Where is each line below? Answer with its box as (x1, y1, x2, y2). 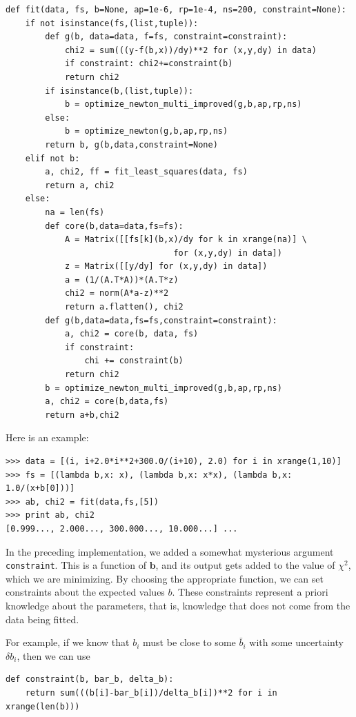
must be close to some (143, 635, 236, 649)
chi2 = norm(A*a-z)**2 (64, 288, 169, 299)
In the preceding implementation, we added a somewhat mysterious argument (6, 544, 334, 558)
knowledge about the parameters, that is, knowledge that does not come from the (6, 598, 350, 612)
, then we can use (17, 648, 90, 663)
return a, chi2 (45, 180, 115, 190)
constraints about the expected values (6, 585, 165, 599)
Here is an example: (6, 430, 89, 445)
